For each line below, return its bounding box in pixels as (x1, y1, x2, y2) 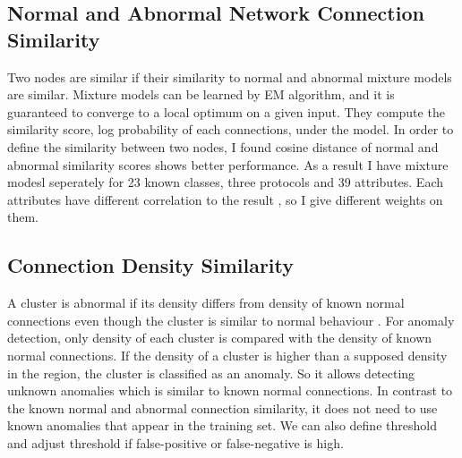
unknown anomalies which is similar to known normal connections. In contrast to (7, 381, 453, 400)
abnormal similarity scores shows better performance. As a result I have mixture (7, 155, 449, 174)
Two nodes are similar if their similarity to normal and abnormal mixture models (7, 67, 452, 86)
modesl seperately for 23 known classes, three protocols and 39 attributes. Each (7, 173, 444, 191)
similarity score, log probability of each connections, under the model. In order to (7, 120, 454, 139)
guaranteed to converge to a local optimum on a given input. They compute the (7, 102, 445, 121)
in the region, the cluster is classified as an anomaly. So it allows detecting (7, 363, 415, 382)
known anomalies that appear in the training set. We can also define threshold (7, 416, 437, 435)
